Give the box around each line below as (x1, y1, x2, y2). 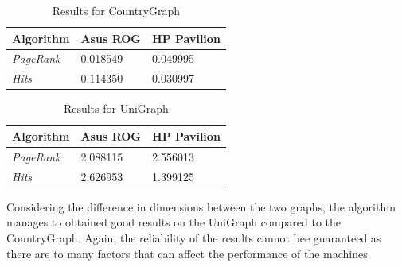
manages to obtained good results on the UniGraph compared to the (6, 214, 342, 230)
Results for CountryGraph (52, 2, 181, 18)
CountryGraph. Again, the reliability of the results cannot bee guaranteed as (6, 229, 381, 246)
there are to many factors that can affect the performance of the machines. (6, 245, 371, 261)
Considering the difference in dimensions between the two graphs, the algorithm (6, 198, 396, 215)
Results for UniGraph (63, 100, 169, 117)
